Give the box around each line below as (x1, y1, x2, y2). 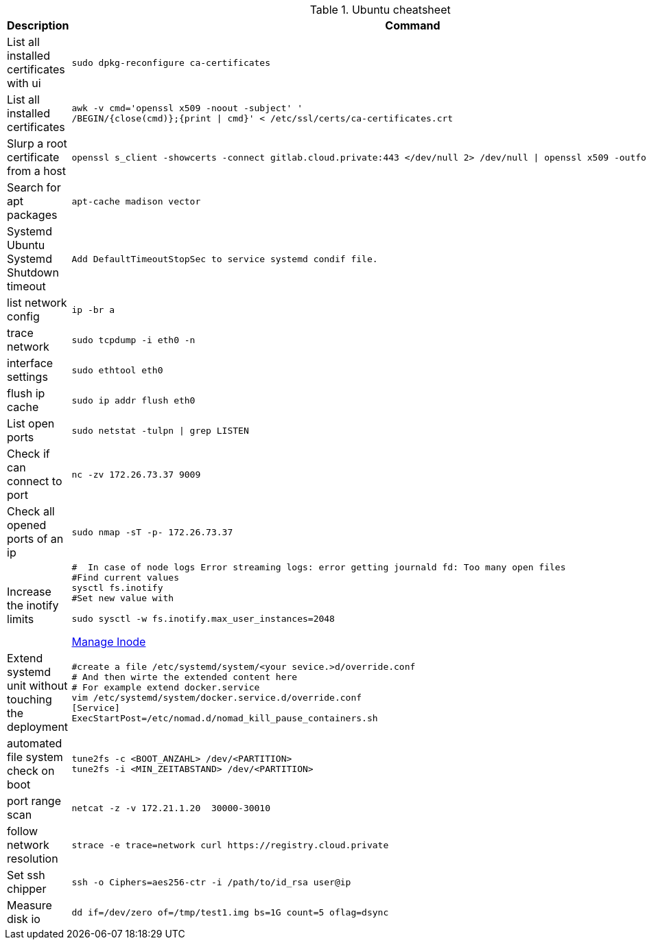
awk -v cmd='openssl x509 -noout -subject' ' (71, 103, 303, 113)
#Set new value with (71, 593, 174, 603)
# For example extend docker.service (71, 682, 260, 692)
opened (7, 518, 47, 532)
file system (7, 750, 63, 764)
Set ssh (7, 868, 45, 882)
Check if (7, 447, 50, 460)
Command (385, 19, 440, 32)
